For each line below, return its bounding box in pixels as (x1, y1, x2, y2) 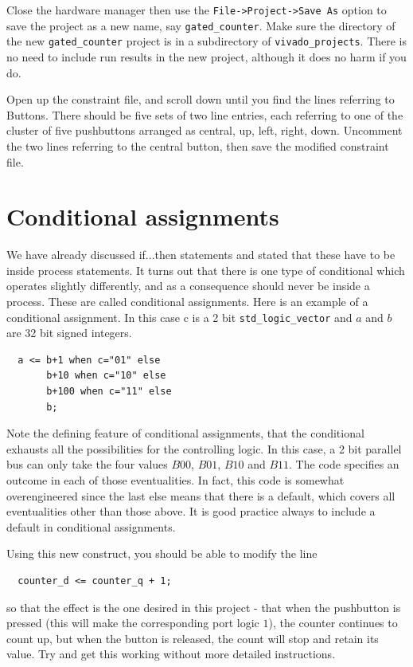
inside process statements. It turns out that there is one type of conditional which (6, 261, 405, 278)
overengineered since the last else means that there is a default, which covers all (6, 487, 395, 504)
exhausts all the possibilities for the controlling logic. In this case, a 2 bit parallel (6, 440, 402, 457)
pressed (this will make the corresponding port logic (6, 614, 259, 631)
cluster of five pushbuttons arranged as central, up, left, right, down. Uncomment (6, 122, 403, 139)
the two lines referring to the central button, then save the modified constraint (6, 137, 389, 154)
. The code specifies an (289, 456, 399, 473)
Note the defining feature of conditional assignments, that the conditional (6, 425, 364, 441)
